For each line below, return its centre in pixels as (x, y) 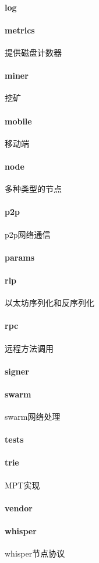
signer (17, 371)
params (20, 257)
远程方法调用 (29, 348)
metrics (20, 30)
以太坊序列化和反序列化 (49, 303)
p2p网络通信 (28, 234)
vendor (19, 508)
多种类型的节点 (33, 189)
